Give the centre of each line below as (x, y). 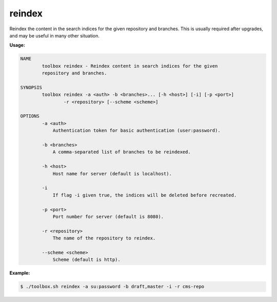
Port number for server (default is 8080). (108, 216)
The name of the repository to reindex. (104, 238)
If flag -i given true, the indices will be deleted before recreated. (145, 195)
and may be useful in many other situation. (55, 35)
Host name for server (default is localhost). (112, 174)
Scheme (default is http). (86, 260)
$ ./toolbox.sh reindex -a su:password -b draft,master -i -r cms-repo (112, 287)
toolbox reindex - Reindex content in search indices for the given (130, 66)
